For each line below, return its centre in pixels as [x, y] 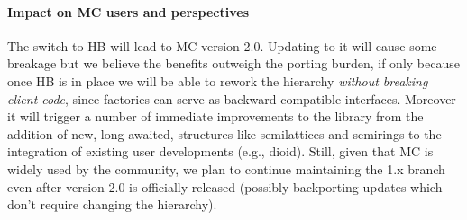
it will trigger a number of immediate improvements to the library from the [215, 116]
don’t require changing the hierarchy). [112, 204]
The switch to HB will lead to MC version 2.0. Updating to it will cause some [222, 45]
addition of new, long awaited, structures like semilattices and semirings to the [224, 133]
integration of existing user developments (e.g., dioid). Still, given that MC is [220, 151]
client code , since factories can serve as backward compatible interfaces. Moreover [232, 98]
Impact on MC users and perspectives [128, 11]
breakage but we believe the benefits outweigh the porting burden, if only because [233, 63]
